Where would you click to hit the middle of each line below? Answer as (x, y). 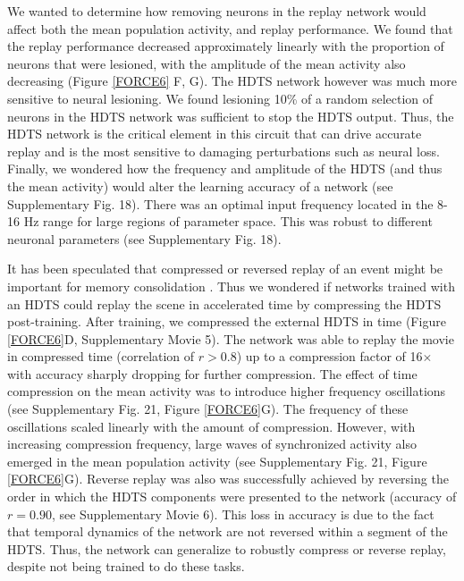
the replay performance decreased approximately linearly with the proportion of (226, 46)
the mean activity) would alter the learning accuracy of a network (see (200, 185)
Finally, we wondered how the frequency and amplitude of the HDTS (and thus (225, 168)
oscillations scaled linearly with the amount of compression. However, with (211, 426)
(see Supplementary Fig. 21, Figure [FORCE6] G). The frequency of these (208, 409)
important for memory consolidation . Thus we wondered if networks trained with (231, 286)
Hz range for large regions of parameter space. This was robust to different (228, 221)
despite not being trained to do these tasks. (126, 566)
